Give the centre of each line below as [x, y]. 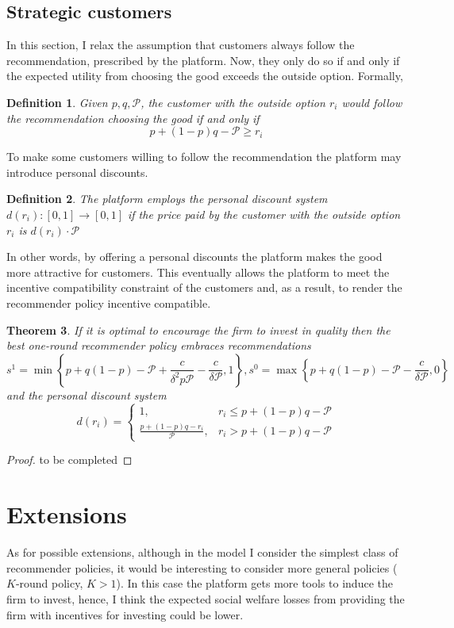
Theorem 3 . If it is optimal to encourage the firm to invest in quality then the [198, 329]
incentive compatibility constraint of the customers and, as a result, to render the [204, 287]
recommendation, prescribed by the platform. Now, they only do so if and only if [203, 60]
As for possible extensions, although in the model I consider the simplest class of [202, 552]
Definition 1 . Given [57, 102]
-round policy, [49, 583]
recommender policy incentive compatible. [109, 303]
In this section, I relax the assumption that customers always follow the [181, 45]
